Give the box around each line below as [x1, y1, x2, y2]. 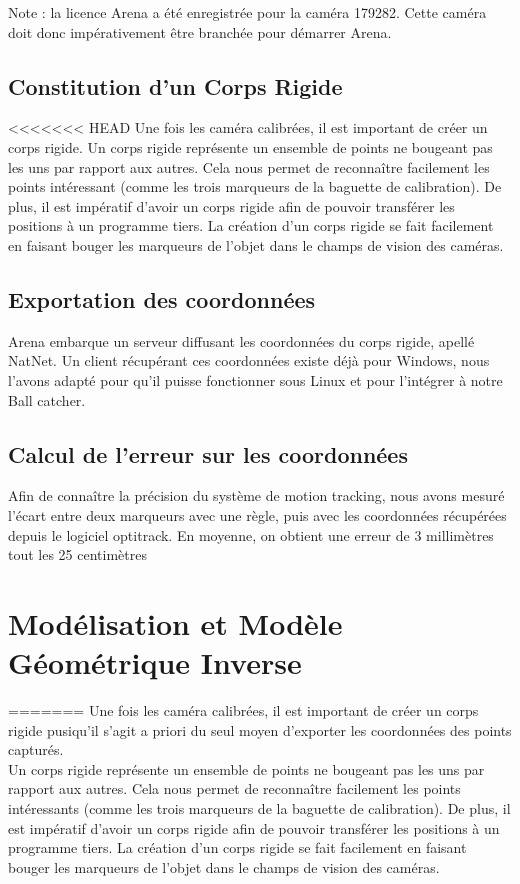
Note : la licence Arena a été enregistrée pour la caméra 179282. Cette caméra [8, 2, 487, 22]
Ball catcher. [8, 389, 86, 410]
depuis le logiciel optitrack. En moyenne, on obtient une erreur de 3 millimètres [8, 524, 494, 545]
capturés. [8, 739, 64, 760]
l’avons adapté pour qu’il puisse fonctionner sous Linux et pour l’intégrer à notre [8, 369, 503, 390]
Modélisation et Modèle [8, 602, 343, 643]
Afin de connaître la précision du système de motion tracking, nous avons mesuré [8, 485, 505, 506]
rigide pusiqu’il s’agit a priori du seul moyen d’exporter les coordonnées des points [8, 719, 512, 740]
